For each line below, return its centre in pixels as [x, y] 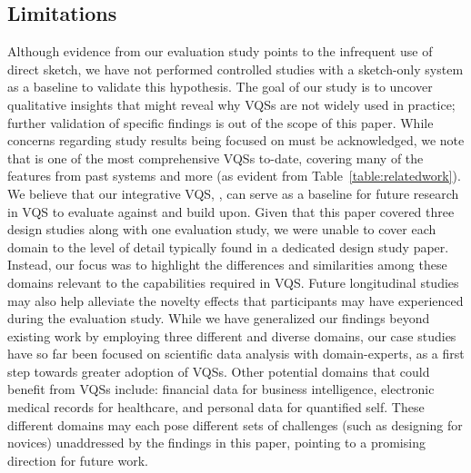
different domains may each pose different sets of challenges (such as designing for [235, 424]
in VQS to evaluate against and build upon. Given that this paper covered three [231, 211]
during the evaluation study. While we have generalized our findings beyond [219, 318]
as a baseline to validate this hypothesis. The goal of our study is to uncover [220, 87]
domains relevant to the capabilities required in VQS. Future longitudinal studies [233, 282]
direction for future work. [78, 460]
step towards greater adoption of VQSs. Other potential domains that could [219, 371]
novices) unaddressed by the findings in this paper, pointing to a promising [216, 443]
